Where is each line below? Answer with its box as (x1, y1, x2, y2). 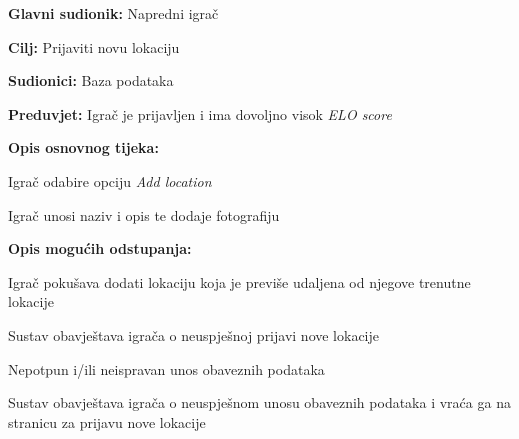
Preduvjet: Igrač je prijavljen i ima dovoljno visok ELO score (8, 103, 392, 124)
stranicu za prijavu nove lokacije (8, 411, 206, 432)
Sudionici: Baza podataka (8, 70, 174, 91)
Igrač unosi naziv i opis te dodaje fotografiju (8, 204, 280, 225)
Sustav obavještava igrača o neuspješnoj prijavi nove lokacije (8, 324, 380, 345)
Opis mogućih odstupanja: (8, 238, 192, 259)
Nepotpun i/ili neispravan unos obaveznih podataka (8, 358, 325, 379)
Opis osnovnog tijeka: (8, 137, 159, 158)
